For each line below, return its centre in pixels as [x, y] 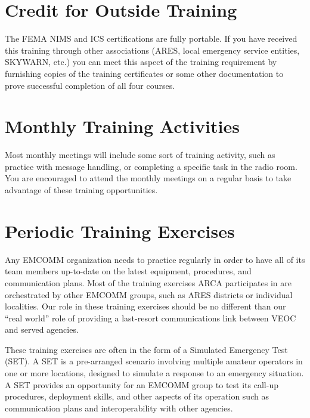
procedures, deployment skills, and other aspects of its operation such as [137, 396]
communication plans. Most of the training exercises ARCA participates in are [148, 282]
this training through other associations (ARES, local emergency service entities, [152, 50]
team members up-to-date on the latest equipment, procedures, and [128, 271]
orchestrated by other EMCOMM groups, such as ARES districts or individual [149, 294]
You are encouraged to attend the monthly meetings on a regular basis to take [148, 178]
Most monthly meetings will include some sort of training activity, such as [140, 155]
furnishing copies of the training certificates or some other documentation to [144, 73]
